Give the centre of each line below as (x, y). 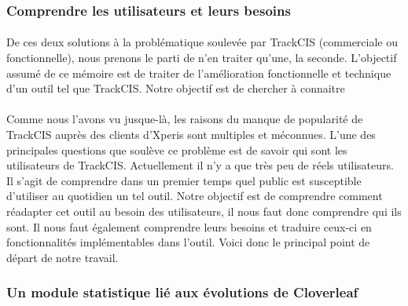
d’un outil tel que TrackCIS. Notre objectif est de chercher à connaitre (176, 88)
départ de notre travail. (62, 257)
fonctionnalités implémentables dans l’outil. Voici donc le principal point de (188, 242)
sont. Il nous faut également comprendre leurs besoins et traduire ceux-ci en (189, 226)
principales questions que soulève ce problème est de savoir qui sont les (177, 149)
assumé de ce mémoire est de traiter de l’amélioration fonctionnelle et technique (199, 73)
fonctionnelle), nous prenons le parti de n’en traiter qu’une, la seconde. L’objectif (202, 58)
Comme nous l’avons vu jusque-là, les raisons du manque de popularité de (185, 119)
